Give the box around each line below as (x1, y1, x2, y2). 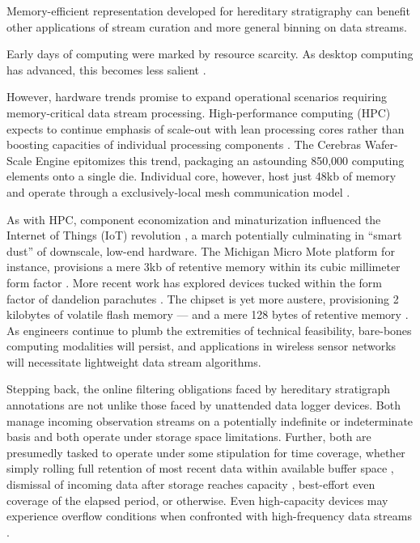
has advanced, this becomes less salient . (6, 61, 206, 78)
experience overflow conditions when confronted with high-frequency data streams (6, 507, 412, 524)
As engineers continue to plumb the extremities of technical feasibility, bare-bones (6, 321, 412, 338)
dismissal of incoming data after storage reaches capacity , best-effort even (6, 476, 375, 493)
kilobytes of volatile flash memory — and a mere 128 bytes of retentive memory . (6, 306, 409, 323)
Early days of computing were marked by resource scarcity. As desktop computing (6, 45, 414, 62)
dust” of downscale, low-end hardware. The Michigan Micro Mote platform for (6, 242, 395, 259)
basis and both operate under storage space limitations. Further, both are (6, 428, 371, 445)
